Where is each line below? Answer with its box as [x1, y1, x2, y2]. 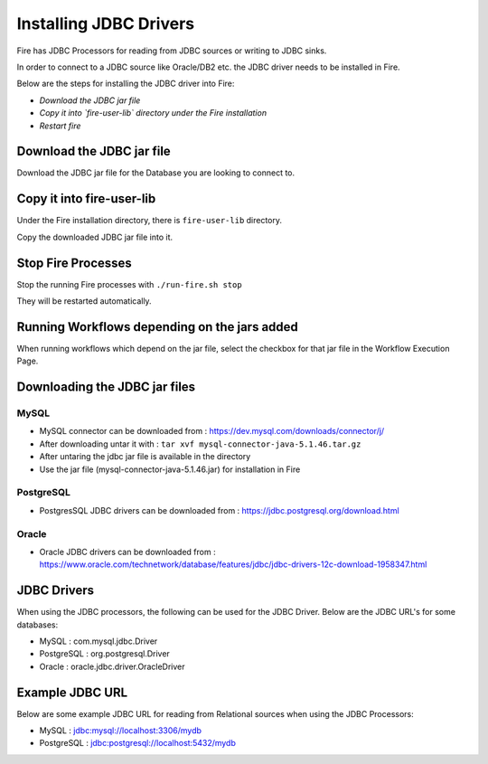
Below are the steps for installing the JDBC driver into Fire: [16, 78, 235, 90]
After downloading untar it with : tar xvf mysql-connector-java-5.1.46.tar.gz [39, 439, 361, 449]
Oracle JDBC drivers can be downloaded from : [39, 546, 216, 557]
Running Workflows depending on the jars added [16, 319, 298, 335]
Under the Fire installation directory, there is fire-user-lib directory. [16, 215, 283, 226]
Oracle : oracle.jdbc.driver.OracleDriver [39, 661, 185, 672]
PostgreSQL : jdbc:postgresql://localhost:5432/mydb [39, 738, 237, 749]
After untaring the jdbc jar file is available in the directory [39, 451, 251, 462]
